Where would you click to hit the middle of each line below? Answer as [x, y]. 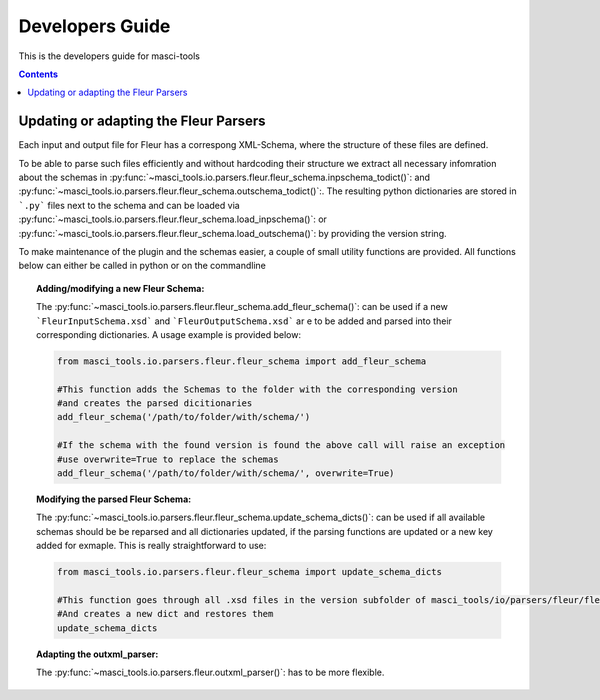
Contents [38, 74]
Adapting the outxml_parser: [97, 654]
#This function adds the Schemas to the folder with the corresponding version [257, 389]
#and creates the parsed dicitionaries [154, 403]
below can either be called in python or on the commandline [142, 266]
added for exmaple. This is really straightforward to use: [151, 546]
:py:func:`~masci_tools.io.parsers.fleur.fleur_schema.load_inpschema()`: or [172, 219]
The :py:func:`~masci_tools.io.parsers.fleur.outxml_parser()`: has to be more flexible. [210, 672]
